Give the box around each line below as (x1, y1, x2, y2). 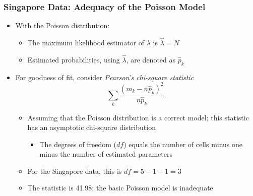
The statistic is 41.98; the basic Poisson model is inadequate (27, 182, 213, 193)
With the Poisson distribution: (15, 20, 110, 31)
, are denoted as (126, 54, 176, 64)
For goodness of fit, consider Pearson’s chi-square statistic (15, 72, 194, 82)
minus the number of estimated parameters (39, 149, 172, 159)
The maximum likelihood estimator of (27, 37, 145, 48)
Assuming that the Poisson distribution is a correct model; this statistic (27, 112, 249, 122)
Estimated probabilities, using (27, 54, 120, 64)
